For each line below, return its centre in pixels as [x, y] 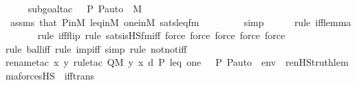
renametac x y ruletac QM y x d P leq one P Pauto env [141, 62]
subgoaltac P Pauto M [85, 8]
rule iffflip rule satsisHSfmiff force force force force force [161, 35]
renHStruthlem [317, 62]
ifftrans [79, 75]
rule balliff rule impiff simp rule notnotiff [96, 48]
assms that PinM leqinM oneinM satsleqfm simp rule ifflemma [181, 22]
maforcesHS [30, 75]
